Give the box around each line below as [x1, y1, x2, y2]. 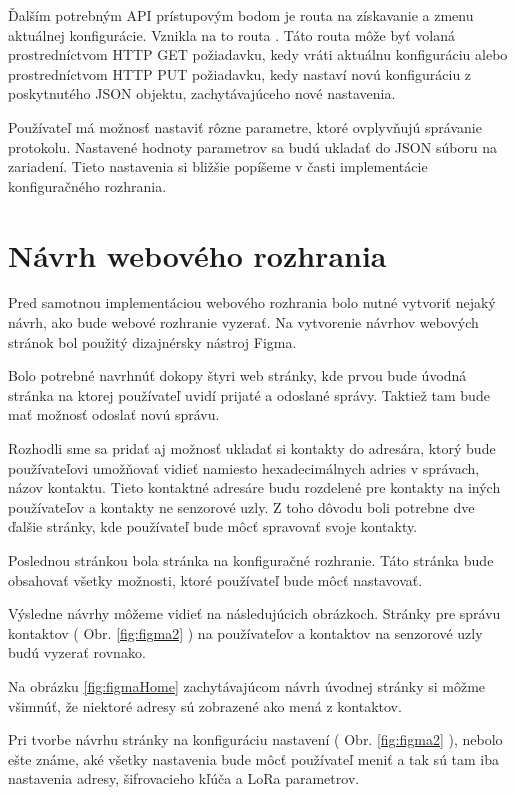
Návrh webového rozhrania [8, 234, 387, 275]
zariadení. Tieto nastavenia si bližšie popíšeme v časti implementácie [8, 156, 428, 177]
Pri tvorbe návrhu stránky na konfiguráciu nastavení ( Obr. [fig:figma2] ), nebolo [8, 729, 503, 750]
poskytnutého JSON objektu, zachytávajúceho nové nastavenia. [8, 83, 396, 104]
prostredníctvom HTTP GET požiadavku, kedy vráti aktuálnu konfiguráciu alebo [8, 44, 508, 65]
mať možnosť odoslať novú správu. [8, 404, 220, 425]
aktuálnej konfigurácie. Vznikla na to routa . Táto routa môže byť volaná [8, 24, 455, 45]
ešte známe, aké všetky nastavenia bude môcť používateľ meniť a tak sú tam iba [8, 748, 500, 769]
